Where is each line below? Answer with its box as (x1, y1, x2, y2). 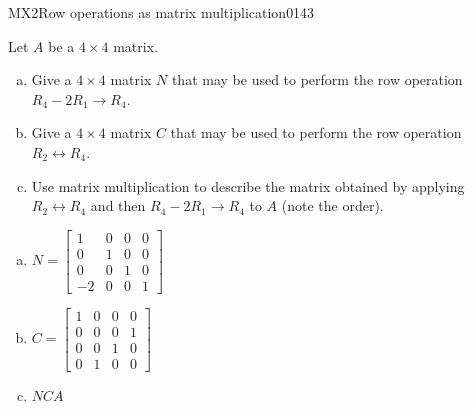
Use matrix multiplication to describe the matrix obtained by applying (31, 175, 465, 196)
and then (90, 195, 146, 216)
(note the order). (281, 195, 384, 216)
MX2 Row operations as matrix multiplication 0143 (8, 2, 315, 22)
